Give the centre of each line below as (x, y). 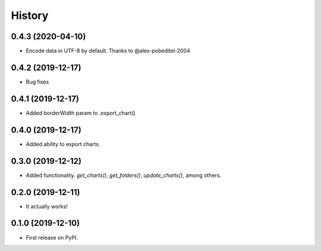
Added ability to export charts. (63, 144)
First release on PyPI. (52, 237)
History (30, 15)
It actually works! (47, 206)
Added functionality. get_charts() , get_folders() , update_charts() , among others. (124, 175)
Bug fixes (37, 82)
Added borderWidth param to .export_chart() (81, 113)
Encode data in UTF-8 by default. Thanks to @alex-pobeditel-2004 (108, 51)
